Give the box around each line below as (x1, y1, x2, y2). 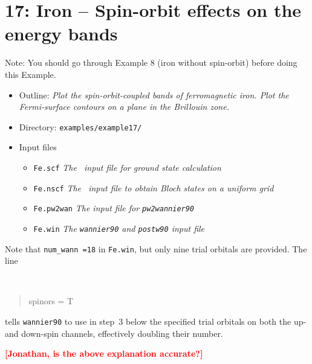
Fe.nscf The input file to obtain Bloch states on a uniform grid (33, 181, 274, 194)
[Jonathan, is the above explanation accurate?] (5, 347, 203, 360)
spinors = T (28, 295, 74, 307)
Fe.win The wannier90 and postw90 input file (33, 222, 205, 234)
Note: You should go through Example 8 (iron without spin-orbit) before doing (5, 56, 297, 69)
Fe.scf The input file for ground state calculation (33, 161, 221, 173)
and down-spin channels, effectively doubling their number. (5, 327, 223, 339)
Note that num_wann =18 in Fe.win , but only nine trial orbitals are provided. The (5, 242, 307, 255)
